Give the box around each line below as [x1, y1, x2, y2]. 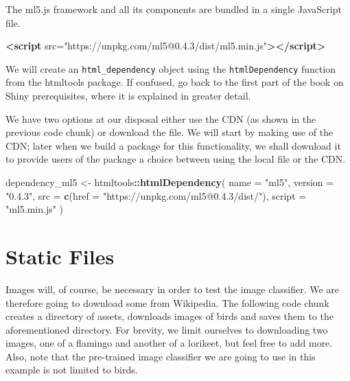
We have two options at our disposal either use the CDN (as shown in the [5, 111, 316, 126]
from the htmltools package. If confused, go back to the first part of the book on [5, 75, 344, 89]
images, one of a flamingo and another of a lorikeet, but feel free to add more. [5, 336, 333, 350]
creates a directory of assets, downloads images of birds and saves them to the [5, 309, 334, 323]
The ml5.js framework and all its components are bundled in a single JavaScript [5, 2, 342, 16]
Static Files [5, 242, 115, 270]
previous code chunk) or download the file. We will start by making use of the [5, 125, 334, 139]
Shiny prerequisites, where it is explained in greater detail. [5, 89, 251, 103]
